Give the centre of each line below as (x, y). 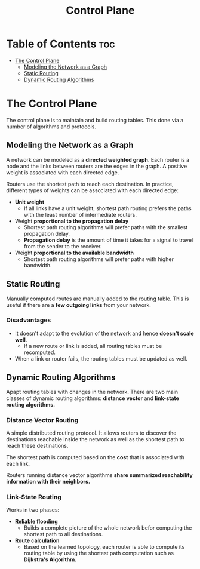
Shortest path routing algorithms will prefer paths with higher (99, 259)
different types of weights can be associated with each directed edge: (93, 190)
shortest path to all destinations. (63, 534)
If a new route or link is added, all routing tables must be (93, 346)
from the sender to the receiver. (63, 246)
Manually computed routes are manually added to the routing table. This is (98, 299)
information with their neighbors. (48, 481)
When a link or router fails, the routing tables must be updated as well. (101, 358)
